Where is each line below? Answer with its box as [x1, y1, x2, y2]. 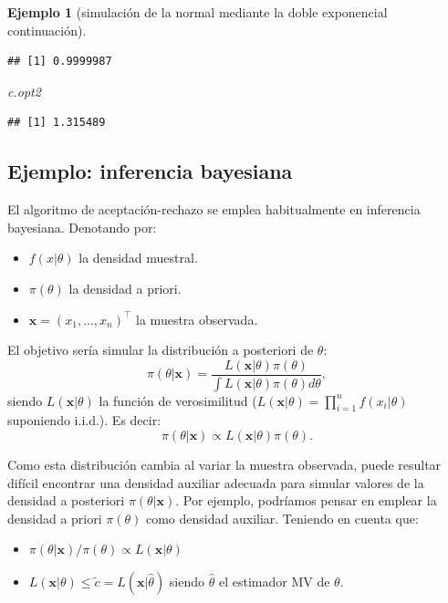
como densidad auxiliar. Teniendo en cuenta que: [145, 508, 419, 527]
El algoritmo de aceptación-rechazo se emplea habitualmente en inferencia [7, 200, 421, 219]
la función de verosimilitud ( [99, 390, 257, 410]
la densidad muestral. [78, 248, 198, 267]
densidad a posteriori [7, 491, 125, 510]
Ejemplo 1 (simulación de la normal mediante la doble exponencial [7, 3, 388, 21]
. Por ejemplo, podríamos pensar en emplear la [175, 491, 437, 510]
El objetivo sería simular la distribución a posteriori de [7, 340, 314, 359]
